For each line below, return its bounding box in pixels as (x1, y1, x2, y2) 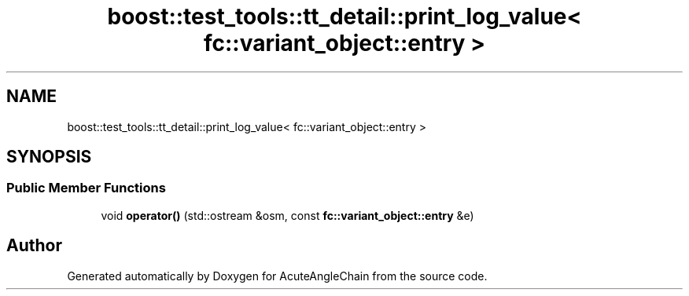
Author (6, 236, 62, 256)
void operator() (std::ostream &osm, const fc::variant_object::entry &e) (101, 208, 474, 222)
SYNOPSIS (6, 147, 92, 167)
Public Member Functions (6, 180, 166, 196)
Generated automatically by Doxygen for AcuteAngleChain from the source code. (67, 269, 488, 283)
